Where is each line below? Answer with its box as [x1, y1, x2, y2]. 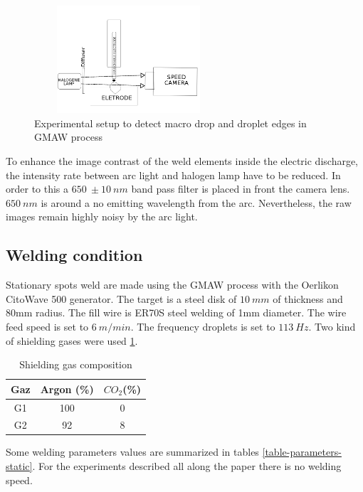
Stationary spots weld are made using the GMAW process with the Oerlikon [6, 277, 339, 292]
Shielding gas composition [19, 357, 132, 372]
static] [6, 459, 33, 474]
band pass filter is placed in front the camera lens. [131, 181, 350, 196]
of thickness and [273, 291, 343, 306]
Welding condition [6, 244, 143, 266]
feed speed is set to [6, 319, 89, 333]
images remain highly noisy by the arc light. [6, 209, 198, 224]
